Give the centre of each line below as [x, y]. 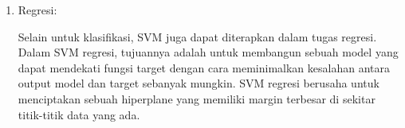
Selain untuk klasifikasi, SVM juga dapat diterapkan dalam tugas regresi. [197, 36]
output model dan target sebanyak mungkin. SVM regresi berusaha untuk [199, 83]
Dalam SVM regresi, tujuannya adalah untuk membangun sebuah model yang [208, 52]
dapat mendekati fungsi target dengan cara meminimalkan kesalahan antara [204, 67]
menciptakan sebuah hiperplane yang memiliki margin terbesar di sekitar [197, 98]
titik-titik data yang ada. [79, 114]
